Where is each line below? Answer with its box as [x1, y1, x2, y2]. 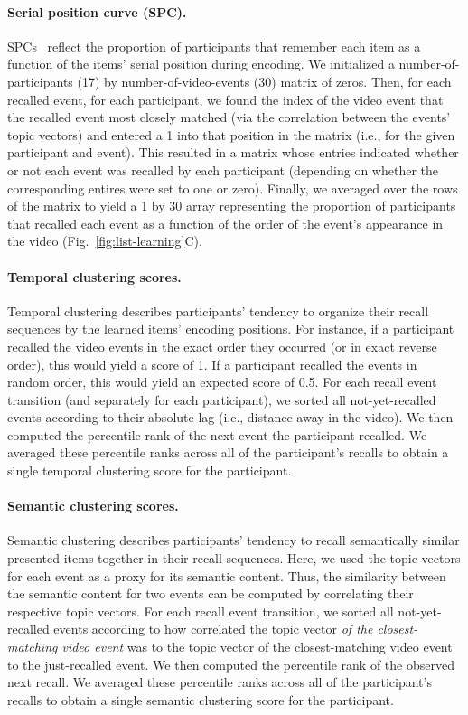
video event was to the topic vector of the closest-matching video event [61, 637, 453, 656]
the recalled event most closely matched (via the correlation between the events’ [7, 108, 451, 127]
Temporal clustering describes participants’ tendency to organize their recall [7, 301, 429, 320]
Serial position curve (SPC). [7, 2, 187, 21]
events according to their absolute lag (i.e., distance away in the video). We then [7, 408, 454, 427]
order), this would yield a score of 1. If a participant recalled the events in [7, 354, 417, 373]
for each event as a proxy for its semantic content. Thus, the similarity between [7, 566, 446, 585]
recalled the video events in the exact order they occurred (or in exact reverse [7, 336, 437, 355]
